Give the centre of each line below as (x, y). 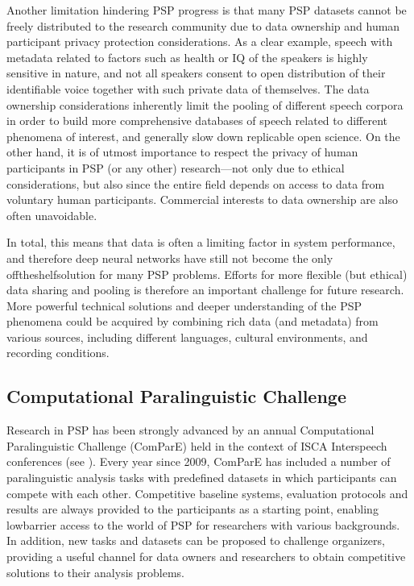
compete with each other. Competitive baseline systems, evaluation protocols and (207, 493)
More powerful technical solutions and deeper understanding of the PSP (184, 305)
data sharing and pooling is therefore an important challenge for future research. (205, 290)
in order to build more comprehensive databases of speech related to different (197, 121)
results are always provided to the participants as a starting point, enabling (193, 509)
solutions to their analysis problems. (95, 572)
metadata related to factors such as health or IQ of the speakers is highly (187, 57)
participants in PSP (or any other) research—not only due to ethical (176, 167)
